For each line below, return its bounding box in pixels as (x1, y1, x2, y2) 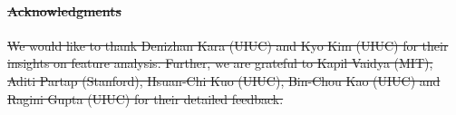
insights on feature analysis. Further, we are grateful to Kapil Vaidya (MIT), (7, 53, 433, 72)
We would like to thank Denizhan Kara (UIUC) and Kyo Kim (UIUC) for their (7, 35, 449, 54)
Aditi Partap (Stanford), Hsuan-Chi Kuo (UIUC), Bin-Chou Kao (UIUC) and (7, 71, 441, 90)
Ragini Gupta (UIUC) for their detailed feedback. (7, 89, 284, 108)
